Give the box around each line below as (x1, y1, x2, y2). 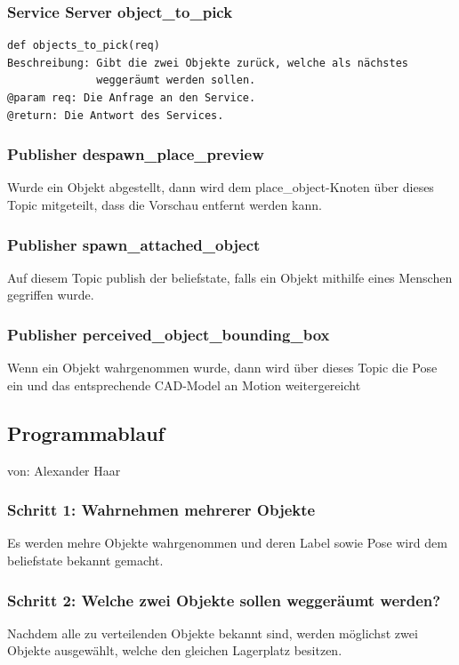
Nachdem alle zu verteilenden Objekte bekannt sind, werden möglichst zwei (7, 623, 418, 642)
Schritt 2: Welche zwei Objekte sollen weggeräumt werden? (7, 589, 441, 611)
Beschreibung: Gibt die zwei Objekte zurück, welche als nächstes (7, 56, 409, 69)
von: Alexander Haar (7, 461, 121, 479)
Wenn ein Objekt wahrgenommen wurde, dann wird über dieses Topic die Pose (7, 358, 438, 377)
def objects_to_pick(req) (7, 39, 160, 52)
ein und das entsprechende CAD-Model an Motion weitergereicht (7, 375, 361, 394)
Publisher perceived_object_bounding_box (7, 323, 330, 345)
